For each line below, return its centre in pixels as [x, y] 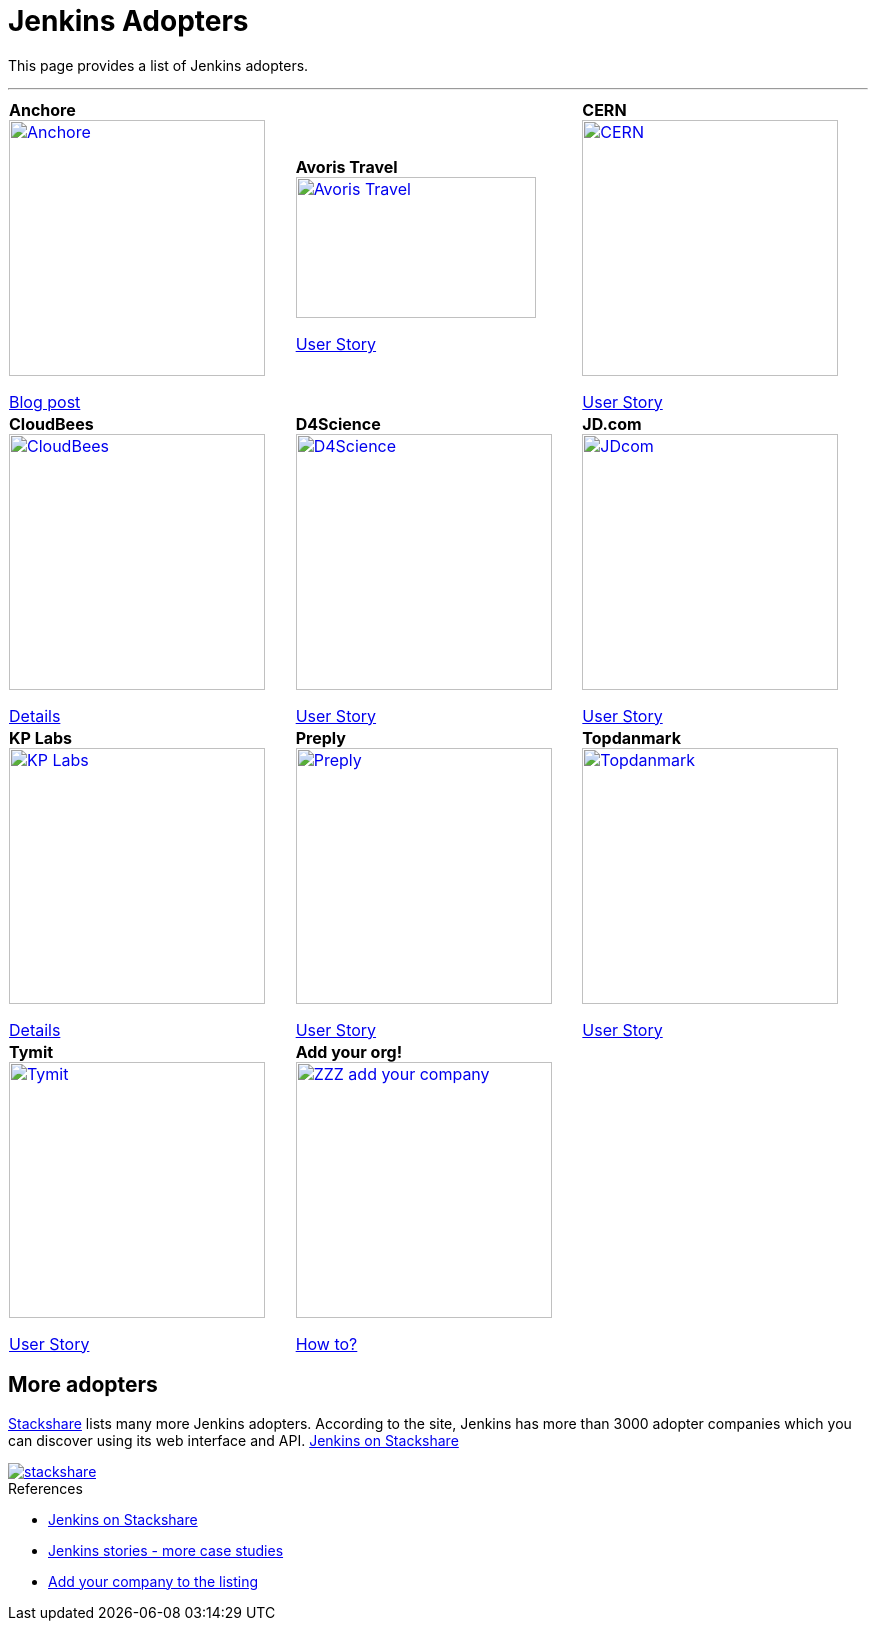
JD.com [612, 423]
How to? [326, 1343]
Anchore [42, 109]
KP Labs [41, 737]
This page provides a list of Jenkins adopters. [158, 65]
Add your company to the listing [153, 1581]
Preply [320, 737]
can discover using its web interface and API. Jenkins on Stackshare [233, 1440]
